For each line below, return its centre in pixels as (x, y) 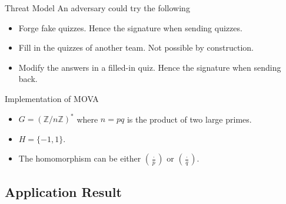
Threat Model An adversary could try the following (97, 8)
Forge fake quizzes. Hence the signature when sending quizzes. (130, 27)
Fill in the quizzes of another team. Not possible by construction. (136, 47)
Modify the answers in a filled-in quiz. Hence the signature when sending (150, 67)
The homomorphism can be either (80, 158)
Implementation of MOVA (52, 98)
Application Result (63, 191)
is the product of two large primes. (189, 119)
